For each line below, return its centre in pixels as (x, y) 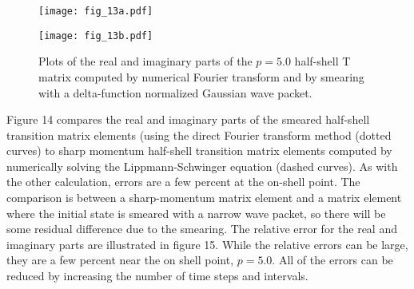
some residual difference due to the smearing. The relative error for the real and (202, 229)
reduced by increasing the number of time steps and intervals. (157, 276)
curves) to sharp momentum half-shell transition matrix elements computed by (199, 150)
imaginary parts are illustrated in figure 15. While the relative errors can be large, (207, 244)
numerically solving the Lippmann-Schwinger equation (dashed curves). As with (202, 166)
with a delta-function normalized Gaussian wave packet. (175, 92)
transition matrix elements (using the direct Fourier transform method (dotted (199, 135)
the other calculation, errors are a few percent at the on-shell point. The (183, 182)
